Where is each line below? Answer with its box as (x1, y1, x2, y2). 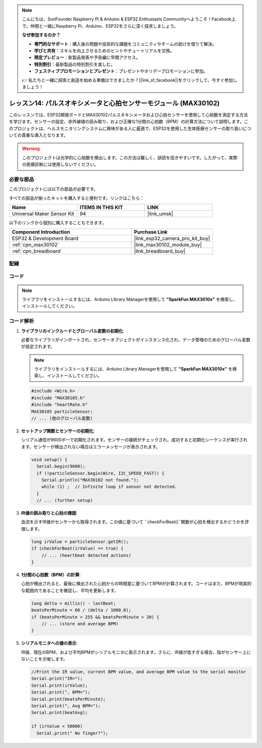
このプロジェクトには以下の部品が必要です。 (9, 186, 98, 192)
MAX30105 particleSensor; (31, 409, 93, 414)
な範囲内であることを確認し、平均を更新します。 (21, 588, 119, 593)
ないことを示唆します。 (21, 656, 68, 662)
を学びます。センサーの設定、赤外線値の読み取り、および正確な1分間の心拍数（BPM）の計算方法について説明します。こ (9, 119, 248, 125)
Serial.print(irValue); (31, 682, 88, 688)
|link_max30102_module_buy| (134, 241, 202, 248)
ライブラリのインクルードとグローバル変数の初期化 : (21, 328, 125, 334)
